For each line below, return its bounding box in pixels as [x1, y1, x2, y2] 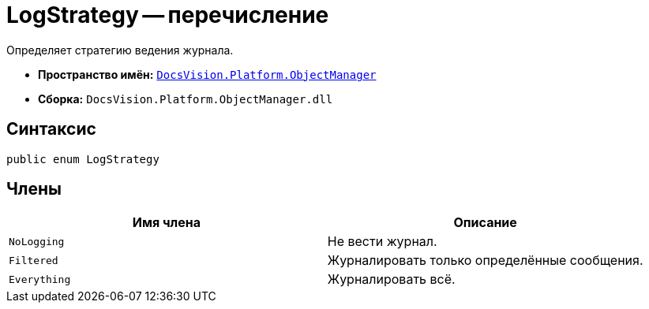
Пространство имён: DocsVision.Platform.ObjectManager [38, 67, 377, 81]
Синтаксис [6, 119, 96, 140]
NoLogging [9, 235, 65, 248]
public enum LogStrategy [6, 152, 159, 166]
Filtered [9, 254, 58, 266]
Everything [9, 273, 71, 285]
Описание [453, 214, 517, 231]
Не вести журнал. [327, 233, 437, 250]
